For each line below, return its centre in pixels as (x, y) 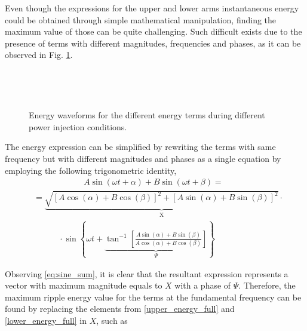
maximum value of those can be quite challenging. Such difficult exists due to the (153, 31)
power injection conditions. (78, 126)
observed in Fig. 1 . (39, 55)
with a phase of (203, 285)
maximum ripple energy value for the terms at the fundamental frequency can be (153, 297)
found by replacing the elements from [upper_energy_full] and (120, 309)
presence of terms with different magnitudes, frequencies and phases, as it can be (153, 43)
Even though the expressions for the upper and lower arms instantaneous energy (152, 8)
